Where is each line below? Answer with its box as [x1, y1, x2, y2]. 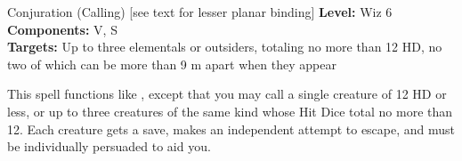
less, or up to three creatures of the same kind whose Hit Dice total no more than [7, 101, 453, 120]
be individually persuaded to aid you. [7, 137, 211, 156]
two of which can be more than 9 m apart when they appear [7, 54, 336, 73]
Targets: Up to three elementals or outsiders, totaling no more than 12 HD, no [7, 37, 442, 56]
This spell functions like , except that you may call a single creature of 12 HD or [7, 85, 447, 103]
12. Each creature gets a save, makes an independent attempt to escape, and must [7, 119, 456, 138]
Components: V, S [7, 20, 118, 38]
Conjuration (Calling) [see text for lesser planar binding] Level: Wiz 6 [7, 3, 393, 20]
